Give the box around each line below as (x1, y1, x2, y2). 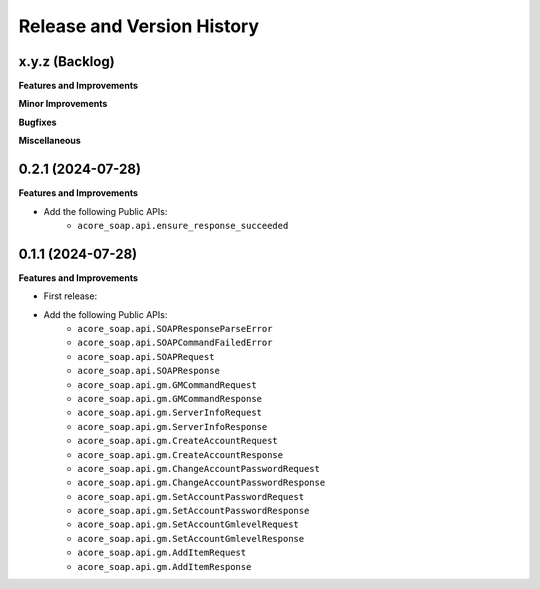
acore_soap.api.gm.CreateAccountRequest (77, 435, 279, 447)
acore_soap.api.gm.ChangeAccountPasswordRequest (77, 463, 320, 474)
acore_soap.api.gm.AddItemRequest (77, 547, 247, 559)
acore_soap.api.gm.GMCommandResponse (77, 393, 263, 404)
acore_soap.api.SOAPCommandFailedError (77, 337, 273, 349)
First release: (43, 290, 98, 302)
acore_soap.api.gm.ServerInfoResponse (77, 421, 268, 432)
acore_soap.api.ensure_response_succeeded (77, 220, 289, 231)
